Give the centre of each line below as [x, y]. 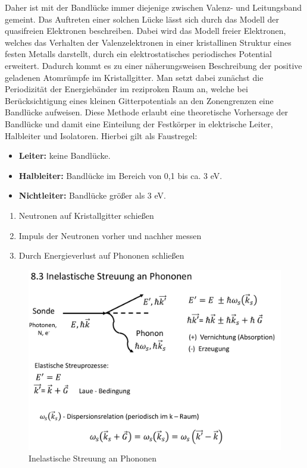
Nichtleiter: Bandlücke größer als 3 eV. [92, 195]
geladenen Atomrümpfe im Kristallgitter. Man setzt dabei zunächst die [134, 77]
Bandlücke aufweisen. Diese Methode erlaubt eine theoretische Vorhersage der [147, 112]
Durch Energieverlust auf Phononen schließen [101, 255]
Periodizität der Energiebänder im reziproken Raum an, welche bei [126, 89]
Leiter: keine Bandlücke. [65, 156]
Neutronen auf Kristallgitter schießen [86, 215]
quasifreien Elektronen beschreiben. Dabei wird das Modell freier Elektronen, [145, 31]
